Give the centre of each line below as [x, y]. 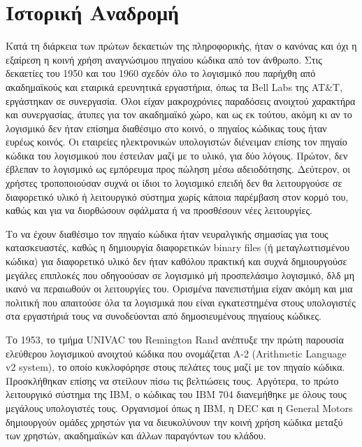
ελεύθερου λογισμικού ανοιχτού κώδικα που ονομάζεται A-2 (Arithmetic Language [176, 353]
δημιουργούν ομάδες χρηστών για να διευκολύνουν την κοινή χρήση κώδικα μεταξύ [174, 421]
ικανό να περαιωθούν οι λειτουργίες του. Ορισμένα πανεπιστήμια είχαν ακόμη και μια [179, 289]
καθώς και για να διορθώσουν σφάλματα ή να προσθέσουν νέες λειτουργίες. [159, 210]
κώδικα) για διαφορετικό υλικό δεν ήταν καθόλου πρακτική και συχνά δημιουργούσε [176, 261]
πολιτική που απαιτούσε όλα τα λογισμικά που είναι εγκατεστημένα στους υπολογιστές [181, 302]
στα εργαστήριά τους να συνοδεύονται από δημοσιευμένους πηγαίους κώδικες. [164, 316]
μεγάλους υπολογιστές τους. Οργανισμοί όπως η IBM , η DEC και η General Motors [179, 407]
